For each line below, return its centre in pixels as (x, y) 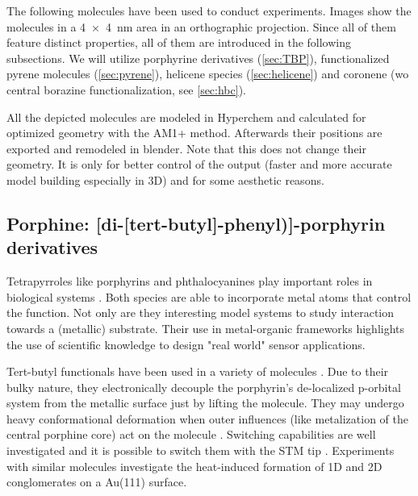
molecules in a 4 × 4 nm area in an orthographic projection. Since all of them (201, 26)
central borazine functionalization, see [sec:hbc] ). (126, 89)
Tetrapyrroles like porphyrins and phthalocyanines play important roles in (190, 281)
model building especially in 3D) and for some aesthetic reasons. (165, 179)
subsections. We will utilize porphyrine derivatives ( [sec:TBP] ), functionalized (198, 58)
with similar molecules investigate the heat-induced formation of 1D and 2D (194, 466)
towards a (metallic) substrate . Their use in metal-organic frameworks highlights (206, 328)
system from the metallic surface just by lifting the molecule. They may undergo (205, 403)
